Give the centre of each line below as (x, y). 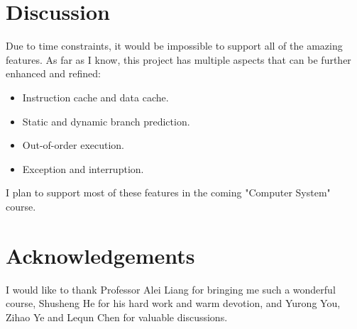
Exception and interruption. (83, 168)
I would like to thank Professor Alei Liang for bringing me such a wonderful (171, 289)
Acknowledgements (100, 255)
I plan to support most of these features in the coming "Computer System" (168, 193)
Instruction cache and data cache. (95, 97)
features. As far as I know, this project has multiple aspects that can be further (178, 59)
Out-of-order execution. (73, 145)
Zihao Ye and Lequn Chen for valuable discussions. (117, 317)
